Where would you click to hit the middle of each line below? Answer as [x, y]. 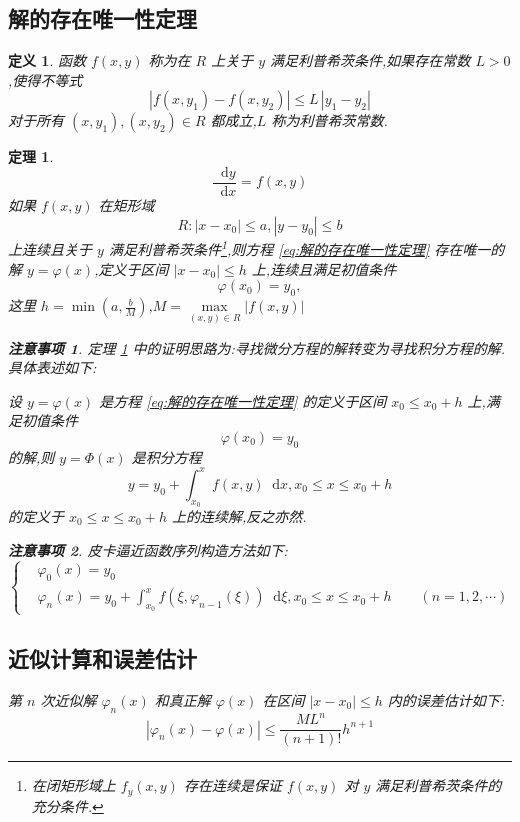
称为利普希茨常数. [329, 120]
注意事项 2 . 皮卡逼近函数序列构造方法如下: [148, 549]
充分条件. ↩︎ [67, 805]
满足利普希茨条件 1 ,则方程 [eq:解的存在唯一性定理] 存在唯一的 [306, 248]
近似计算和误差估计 [102, 658]
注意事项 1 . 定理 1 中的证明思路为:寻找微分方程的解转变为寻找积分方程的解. [257, 347]
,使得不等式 [45, 79]
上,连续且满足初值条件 [324, 268]
